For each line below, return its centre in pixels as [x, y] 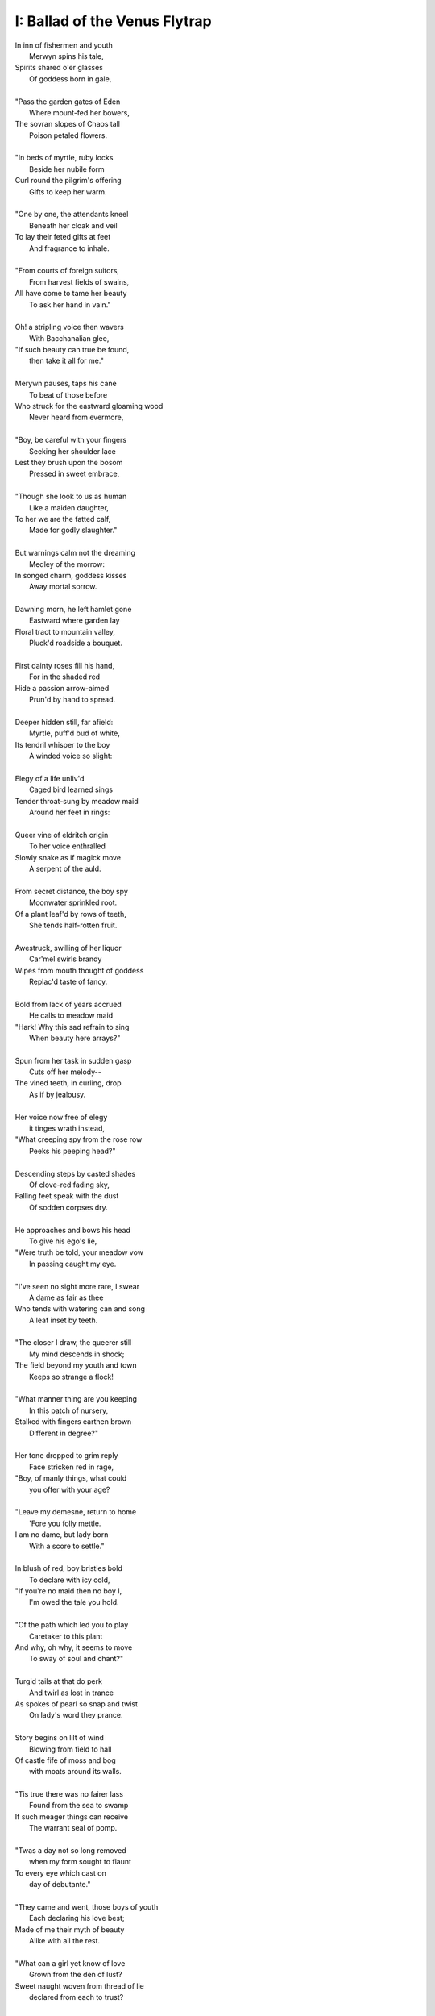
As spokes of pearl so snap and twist [77, 1704]
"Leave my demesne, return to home [76, 1512]
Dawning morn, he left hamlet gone [73, 610]
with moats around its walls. [76, 1772]
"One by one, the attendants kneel [72, 215]
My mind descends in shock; [77, 1354]
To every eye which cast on [60, 1873]
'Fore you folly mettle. [65, 1523]
